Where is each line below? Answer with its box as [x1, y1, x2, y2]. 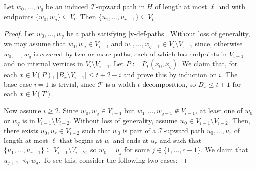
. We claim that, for [178, 58, 238, 69]
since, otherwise [195, 38, 243, 49]
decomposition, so [142, 79, 196, 89]
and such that [159, 135, 202, 145]
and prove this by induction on [123, 69, 217, 80]
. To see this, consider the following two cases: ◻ [38, 154, 187, 165]
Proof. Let [4, 28, 35, 38]
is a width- [105, 79, 138, 89]
